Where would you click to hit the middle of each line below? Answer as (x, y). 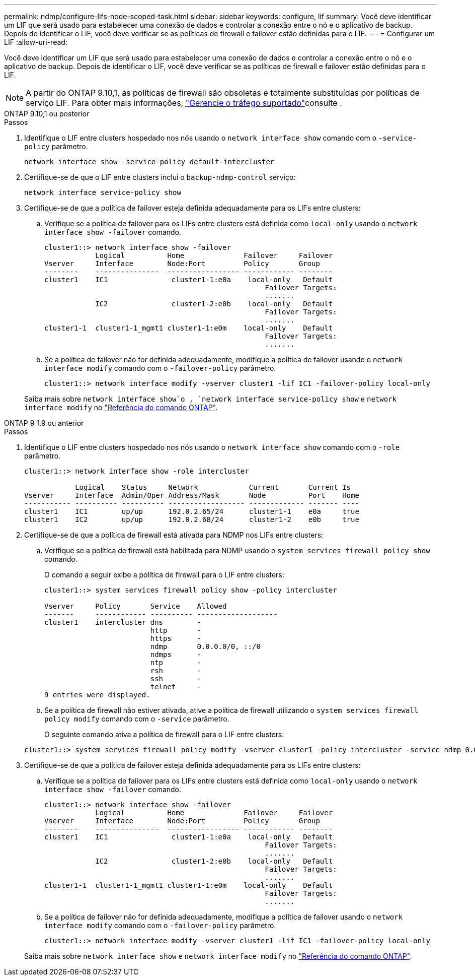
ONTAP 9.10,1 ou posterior (47, 114)
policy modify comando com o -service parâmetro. (137, 719)
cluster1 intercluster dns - (123, 622)
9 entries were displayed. (97, 695)
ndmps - (176, 655)
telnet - (176, 687)
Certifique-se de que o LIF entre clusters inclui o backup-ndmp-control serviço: (160, 177)
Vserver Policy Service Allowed (136, 606)
